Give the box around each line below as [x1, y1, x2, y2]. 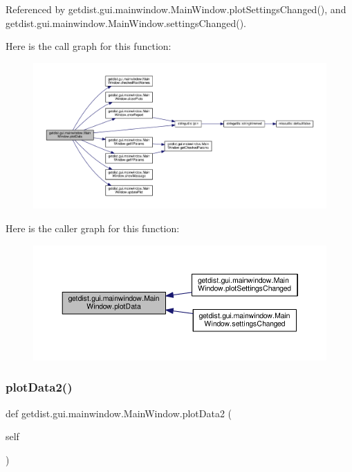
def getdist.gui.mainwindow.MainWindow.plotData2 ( [6, 405, 232, 420]
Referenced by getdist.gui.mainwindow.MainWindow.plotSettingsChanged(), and [6, 2, 346, 16]
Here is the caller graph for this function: [6, 220, 180, 235]
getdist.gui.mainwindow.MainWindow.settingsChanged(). [6, 15, 246, 30]
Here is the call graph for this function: [6, 39, 172, 53]
